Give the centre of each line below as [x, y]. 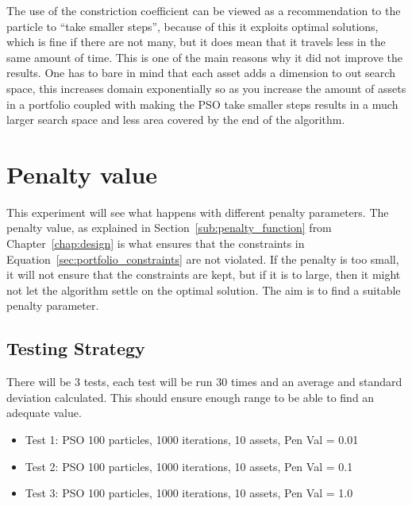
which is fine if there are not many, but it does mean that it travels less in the [196, 42]
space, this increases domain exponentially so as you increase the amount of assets [206, 88]
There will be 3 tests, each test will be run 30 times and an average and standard [204, 382]
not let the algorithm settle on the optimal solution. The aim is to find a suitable [204, 290]
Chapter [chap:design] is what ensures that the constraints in [156, 243]
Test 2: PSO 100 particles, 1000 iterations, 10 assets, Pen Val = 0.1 [189, 466]
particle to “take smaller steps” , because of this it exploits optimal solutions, [193, 26]
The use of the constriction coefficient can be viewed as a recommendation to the [204, 10]
